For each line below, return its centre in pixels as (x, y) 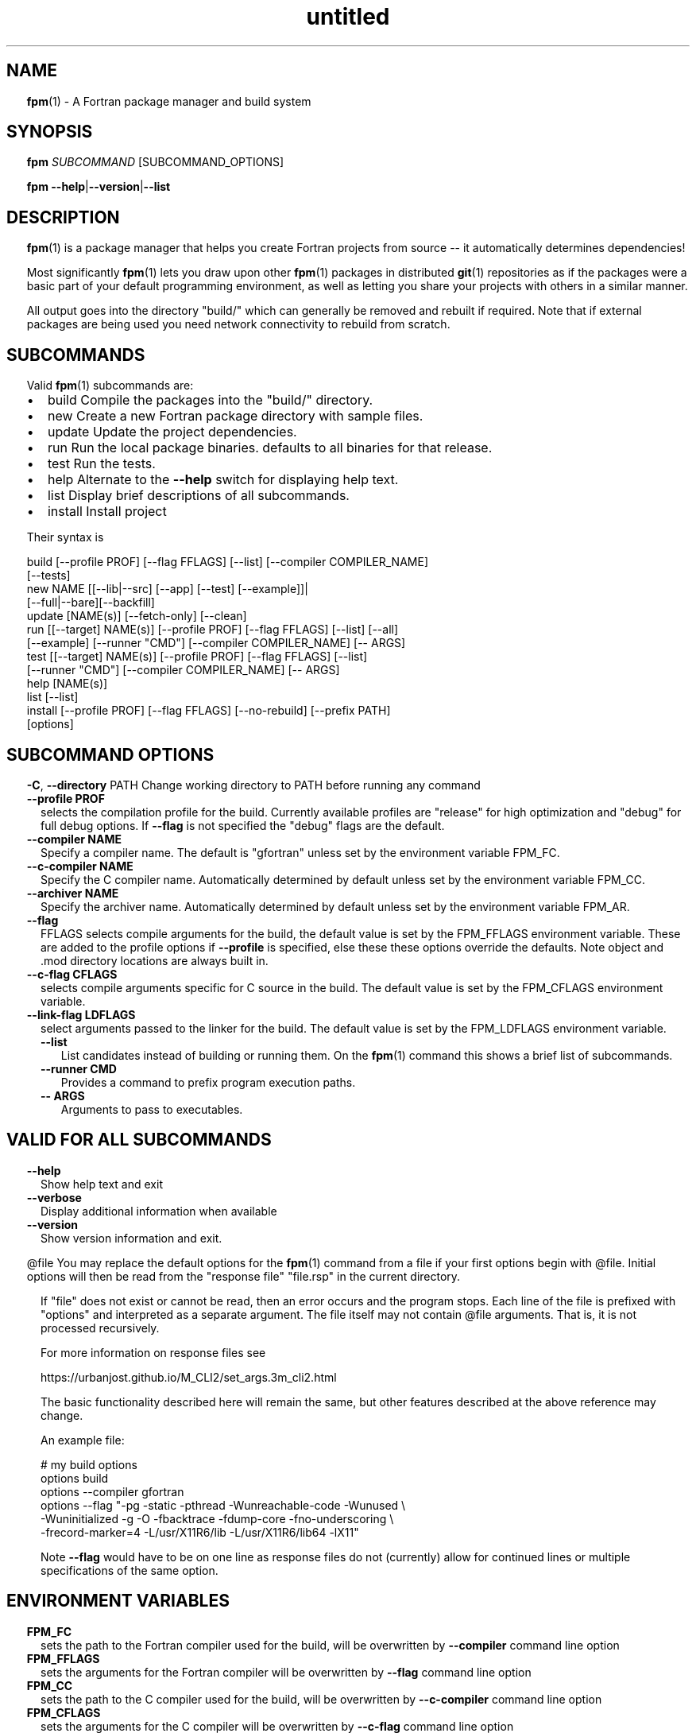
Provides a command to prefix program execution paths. (208, 1082)
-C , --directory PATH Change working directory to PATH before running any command (253, 785)
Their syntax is (65, 537)
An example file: (83, 1440)
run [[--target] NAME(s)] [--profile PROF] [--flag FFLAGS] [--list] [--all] (213, 630)
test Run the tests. (101, 464)
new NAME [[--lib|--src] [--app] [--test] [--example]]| (167, 589)
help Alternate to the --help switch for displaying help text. (223, 480)
